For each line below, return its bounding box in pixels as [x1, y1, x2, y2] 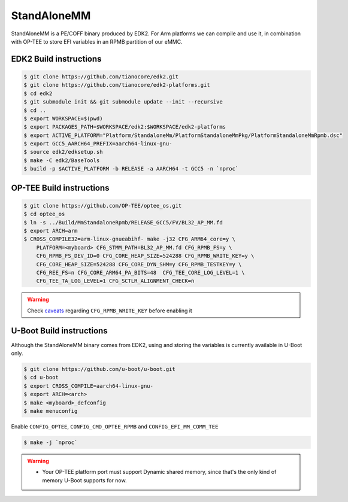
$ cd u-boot [23, 374, 59, 381]
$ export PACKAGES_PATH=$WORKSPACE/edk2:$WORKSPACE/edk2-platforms [23, 123, 226, 130]
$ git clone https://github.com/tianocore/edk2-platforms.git [23, 81, 210, 89]
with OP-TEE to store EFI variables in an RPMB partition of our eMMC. [11, 38, 183, 45]
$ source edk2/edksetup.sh [23, 148, 103, 156]
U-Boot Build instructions [11, 325, 108, 336]
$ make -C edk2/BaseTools [23, 157, 100, 164]
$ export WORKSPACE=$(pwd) [23, 115, 103, 122]
